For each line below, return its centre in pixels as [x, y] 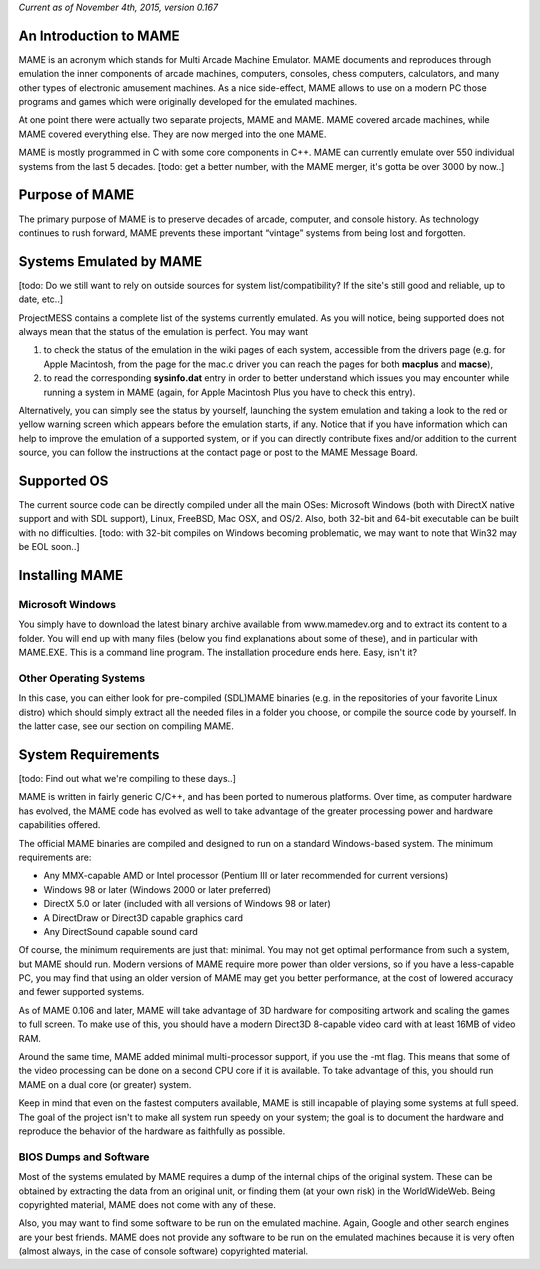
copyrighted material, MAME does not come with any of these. [147, 1204]
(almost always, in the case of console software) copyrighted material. [163, 1251]
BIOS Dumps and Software [84, 1157]
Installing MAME [71, 575]
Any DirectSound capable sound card [121, 931]
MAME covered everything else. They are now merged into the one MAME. [172, 134]
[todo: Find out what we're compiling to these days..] [127, 778]
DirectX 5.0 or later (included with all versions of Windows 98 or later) [187, 904]
